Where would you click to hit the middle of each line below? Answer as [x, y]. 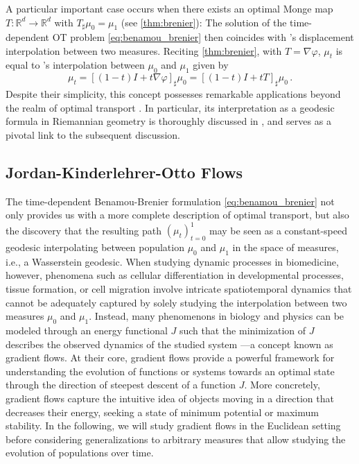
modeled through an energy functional [87, 330]
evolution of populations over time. [80, 453]
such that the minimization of [243, 330]
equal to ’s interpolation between [75, 65]
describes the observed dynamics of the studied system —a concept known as [169, 344]
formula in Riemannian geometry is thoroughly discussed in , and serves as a [168, 121]
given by [211, 65]
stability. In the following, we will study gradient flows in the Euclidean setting [173, 426]
